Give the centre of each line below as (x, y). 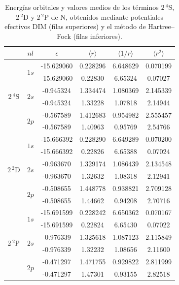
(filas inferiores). (98, 36)
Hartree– (161, 26)
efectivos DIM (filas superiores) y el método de (75, 26)
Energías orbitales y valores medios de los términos (82, 7)
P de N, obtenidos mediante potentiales (104, 16)
